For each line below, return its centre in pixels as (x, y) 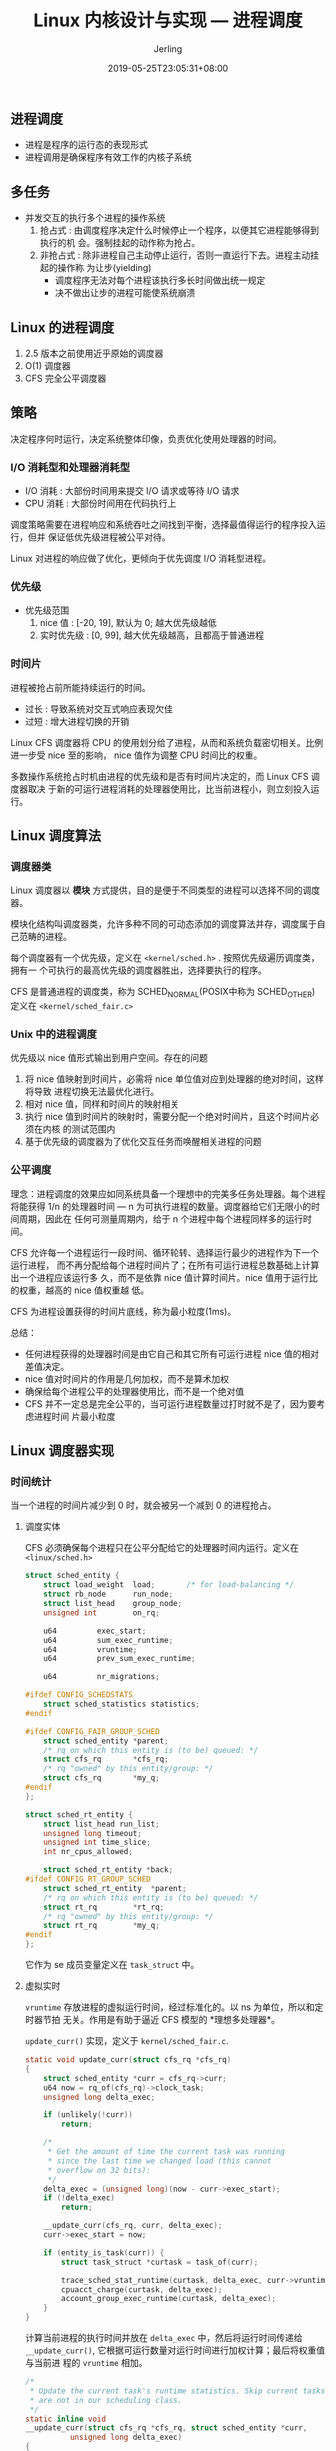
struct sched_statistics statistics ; (122, 1704)
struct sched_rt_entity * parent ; (115, 1888)
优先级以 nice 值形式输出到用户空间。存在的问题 (109, 1058)
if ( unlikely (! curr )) (88, 2115)
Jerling (168, 48)
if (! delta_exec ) (79, 2198)
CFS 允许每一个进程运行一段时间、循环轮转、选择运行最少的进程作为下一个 (165, 1252)
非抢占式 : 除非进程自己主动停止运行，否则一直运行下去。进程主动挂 (179, 255)
